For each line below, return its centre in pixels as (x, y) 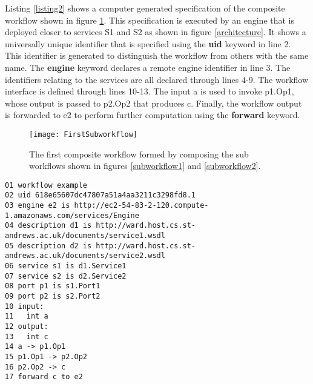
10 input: (25, 306)
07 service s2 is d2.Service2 (66, 276)
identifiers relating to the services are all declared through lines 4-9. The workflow (157, 79)
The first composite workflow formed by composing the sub (139, 154)
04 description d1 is (48, 226)
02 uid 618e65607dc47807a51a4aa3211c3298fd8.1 (100, 195)
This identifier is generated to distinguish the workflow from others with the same (157, 55)
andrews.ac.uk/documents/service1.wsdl (85, 236)
